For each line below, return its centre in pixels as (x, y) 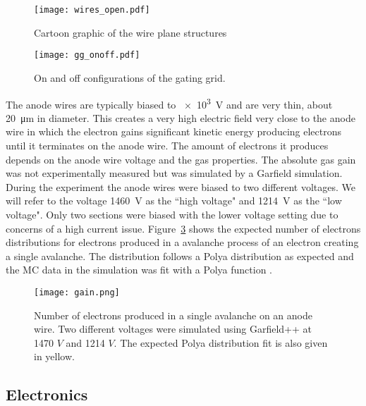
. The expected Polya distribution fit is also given (221, 342)
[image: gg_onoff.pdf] (87, 55)
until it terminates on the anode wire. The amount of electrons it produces (167, 145)
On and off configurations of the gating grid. (130, 77)
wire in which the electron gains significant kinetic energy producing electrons (174, 131)
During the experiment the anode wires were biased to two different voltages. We (181, 186)
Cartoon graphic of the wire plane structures (130, 32)
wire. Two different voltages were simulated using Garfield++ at (173, 329)
